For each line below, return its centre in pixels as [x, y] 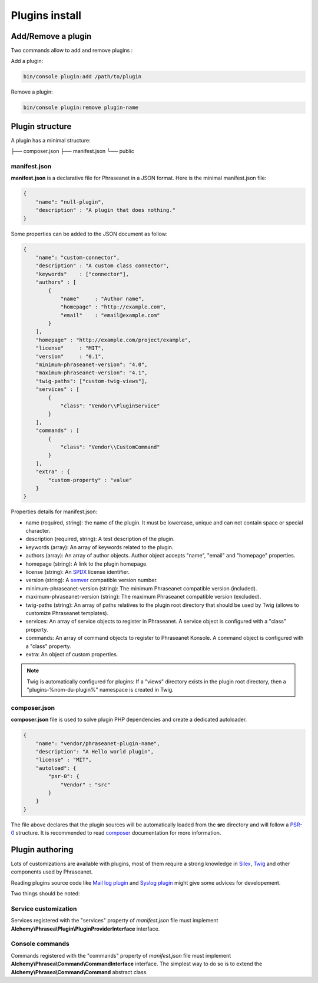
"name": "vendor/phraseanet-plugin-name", [98, 743]
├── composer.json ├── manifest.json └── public [73, 151]
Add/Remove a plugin [51, 36]
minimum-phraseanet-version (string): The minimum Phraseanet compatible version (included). [141, 588]
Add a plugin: [27, 61]
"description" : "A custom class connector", [102, 266]
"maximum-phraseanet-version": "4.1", [92, 373]
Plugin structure [41, 126]
